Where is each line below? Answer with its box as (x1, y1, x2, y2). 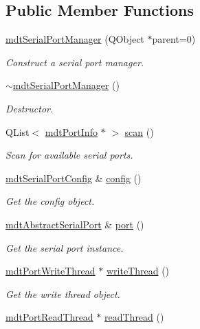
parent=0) (152, 32, 196, 46)
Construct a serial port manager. (5, 54, 144, 69)
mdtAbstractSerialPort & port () (5, 217, 144, 231)
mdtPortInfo (45, 124, 98, 139)
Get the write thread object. (5, 286, 120, 301)
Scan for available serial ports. (5, 148, 133, 162)
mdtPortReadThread (5, 310, 93, 324)
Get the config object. (5, 194, 95, 208)
